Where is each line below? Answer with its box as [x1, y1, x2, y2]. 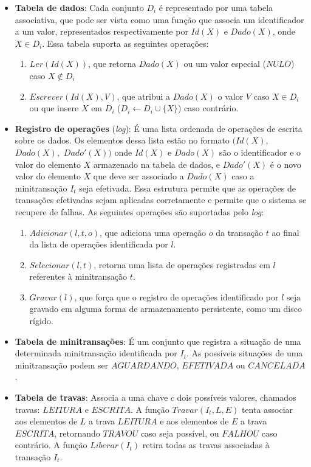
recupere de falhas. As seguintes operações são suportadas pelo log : [15, 205, 264, 218]
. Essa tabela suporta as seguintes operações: [42, 36, 209, 49]
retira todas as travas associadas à [142, 438, 270, 451]
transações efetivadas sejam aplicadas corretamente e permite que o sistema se [15, 193, 307, 206]
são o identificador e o [219, 145, 301, 158]
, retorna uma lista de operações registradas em [94, 258, 270, 271]
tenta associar [241, 403, 293, 415]
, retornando [54, 426, 100, 439]
